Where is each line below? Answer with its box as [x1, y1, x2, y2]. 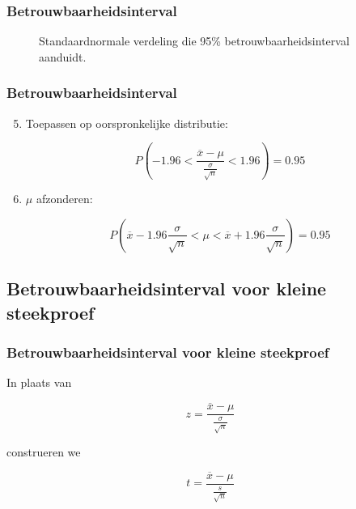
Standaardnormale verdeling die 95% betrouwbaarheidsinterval [39, 32, 350, 49]
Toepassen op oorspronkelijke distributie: [25, 114, 228, 131]
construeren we [6, 443, 81, 460]
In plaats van [6, 374, 72, 391]
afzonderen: [36, 190, 93, 207]
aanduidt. [39, 48, 87, 65]
